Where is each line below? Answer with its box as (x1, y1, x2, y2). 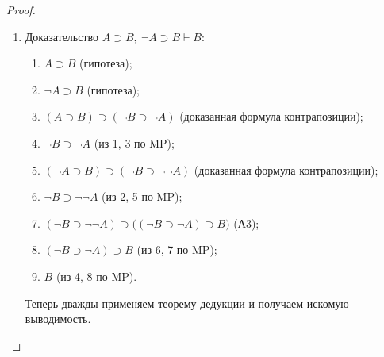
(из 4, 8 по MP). (56, 267, 137, 284)
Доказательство (25, 28, 99, 44)
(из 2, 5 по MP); (102, 188, 182, 205)
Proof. (6, 2, 36, 17)
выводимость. (25, 310, 91, 327)
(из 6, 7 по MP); (136, 241, 217, 258)
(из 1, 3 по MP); (94, 134, 175, 151)
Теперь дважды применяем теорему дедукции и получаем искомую (25, 294, 349, 311)
